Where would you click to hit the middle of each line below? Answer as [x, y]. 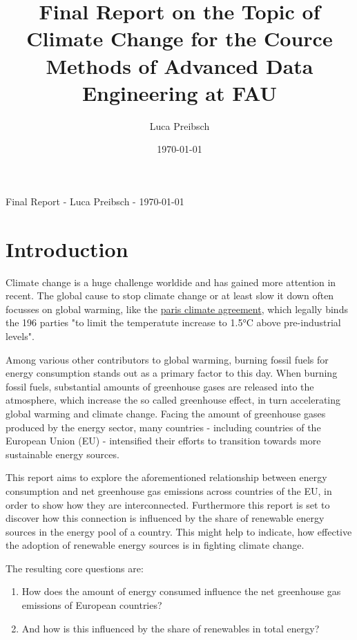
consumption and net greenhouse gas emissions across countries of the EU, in [169, 490]
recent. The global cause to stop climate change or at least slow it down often [170, 295]
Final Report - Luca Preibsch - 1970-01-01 [95, 201]
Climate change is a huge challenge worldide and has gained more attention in [171, 282]
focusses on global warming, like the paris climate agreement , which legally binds [177, 309]
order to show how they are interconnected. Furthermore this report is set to [168, 504]
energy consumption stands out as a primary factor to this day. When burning [172, 373]
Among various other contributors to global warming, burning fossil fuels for [167, 359]
